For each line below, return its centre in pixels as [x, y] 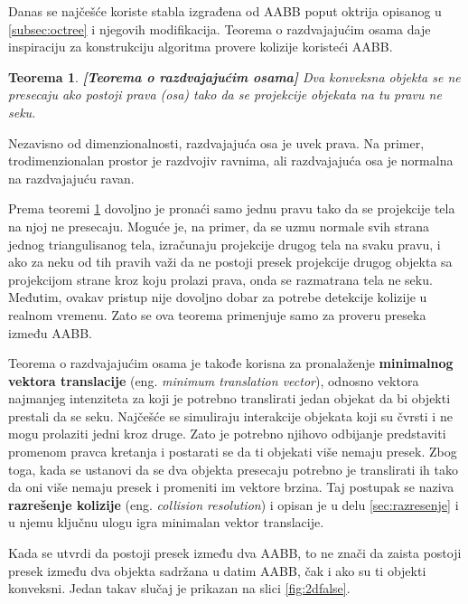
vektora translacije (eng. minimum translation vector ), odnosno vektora [214, 380]
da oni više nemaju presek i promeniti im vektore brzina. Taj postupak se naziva [231, 487]
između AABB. [50, 332]
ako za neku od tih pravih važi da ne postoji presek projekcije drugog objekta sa [230, 262]
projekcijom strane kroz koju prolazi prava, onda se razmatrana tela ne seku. [220, 279]
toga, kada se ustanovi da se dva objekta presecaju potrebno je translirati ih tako [233, 469]
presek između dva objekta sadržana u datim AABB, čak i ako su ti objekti [217, 570]
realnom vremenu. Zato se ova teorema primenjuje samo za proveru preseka [217, 314]
